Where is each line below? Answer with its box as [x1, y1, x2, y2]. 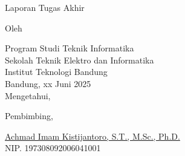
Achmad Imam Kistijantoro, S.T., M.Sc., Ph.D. [5, 129, 180, 142]
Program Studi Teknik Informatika [5, 42, 134, 54]
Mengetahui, [5, 89, 51, 102]
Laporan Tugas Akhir [5, 1, 85, 13]
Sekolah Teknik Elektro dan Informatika [5, 53, 154, 66]
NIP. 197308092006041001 [5, 141, 101, 154]
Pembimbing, [5, 109, 53, 122]
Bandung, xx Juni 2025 [5, 77, 91, 89]
